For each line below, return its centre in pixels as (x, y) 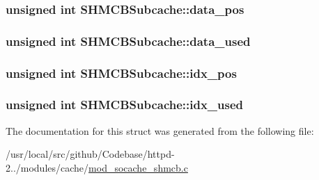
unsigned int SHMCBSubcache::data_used (128, 41)
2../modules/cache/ (47, 167)
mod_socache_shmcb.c (138, 167)
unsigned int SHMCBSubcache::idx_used (125, 105)
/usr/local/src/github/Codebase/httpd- (90, 154)
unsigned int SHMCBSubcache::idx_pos (121, 73)
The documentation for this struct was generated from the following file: (160, 130)
